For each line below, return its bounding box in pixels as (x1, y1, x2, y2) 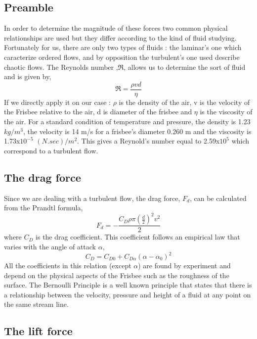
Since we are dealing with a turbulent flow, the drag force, (4, 193, 180, 203)
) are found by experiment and (138, 260, 231, 270)
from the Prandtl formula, (4, 202, 83, 213)
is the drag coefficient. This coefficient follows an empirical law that (36, 232, 240, 242)
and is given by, (4, 71, 51, 82)
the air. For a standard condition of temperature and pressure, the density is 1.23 (4, 116, 251, 127)
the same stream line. (4, 299, 69, 309)
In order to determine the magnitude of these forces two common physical (4, 23, 228, 33)
